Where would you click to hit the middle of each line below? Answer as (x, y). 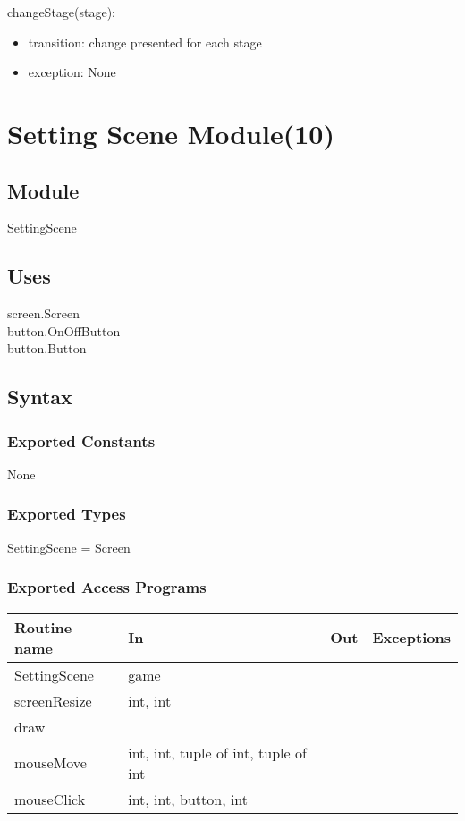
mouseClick (50, 799)
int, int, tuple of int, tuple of (217, 752)
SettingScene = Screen (69, 547)
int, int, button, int (188, 799)
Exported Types (67, 514)
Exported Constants (81, 440)
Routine (43, 627)
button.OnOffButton (64, 330)
